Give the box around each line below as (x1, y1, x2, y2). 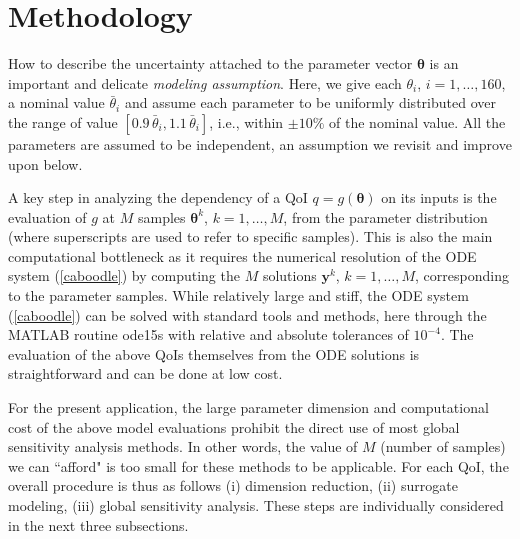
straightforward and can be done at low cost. (8, 363, 283, 384)
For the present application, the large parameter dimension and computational (8, 397, 489, 418)
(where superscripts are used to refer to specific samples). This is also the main (8, 226, 493, 247)
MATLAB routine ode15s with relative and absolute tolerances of (8, 324, 409, 345)
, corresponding (415, 265, 509, 286)
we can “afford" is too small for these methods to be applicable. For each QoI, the (8, 455, 509, 476)
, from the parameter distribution (283, 206, 488, 227)
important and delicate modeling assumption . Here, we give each (8, 72, 402, 93)
